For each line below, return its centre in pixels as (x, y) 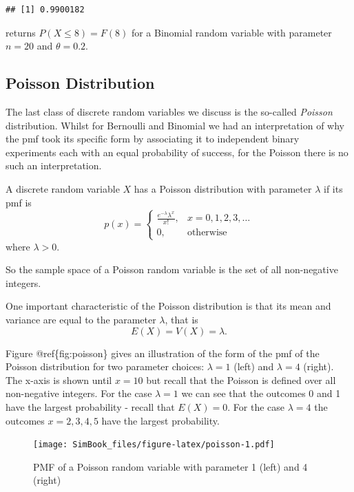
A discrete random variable (63, 188)
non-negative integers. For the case (79, 393)
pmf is (19, 202)
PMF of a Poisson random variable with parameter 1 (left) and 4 (170, 466)
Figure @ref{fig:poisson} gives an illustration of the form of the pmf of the (163, 353)
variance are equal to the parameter (81, 319)
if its (333, 188)
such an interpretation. (54, 165)
